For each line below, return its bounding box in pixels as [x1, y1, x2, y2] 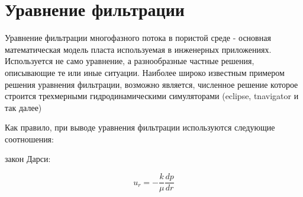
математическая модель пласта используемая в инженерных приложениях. [5, 43, 272, 55]
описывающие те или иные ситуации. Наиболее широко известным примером [5, 66, 285, 78]
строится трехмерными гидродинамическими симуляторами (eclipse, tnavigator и [5, 90, 299, 102]
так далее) [5, 101, 42, 113]
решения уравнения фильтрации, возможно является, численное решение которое [5, 78, 298, 90]
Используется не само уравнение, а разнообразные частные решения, [5, 55, 254, 67]
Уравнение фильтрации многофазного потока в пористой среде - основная [5, 31, 271, 44]
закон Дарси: [5, 152, 51, 165]
